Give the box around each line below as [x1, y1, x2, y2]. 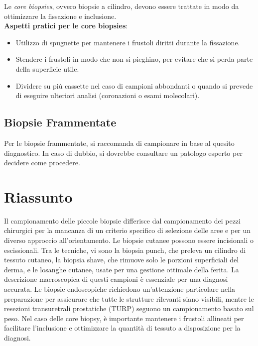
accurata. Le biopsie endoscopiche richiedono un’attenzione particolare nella [4, 284, 236, 294]
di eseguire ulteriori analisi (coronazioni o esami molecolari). [15, 90, 200, 101]
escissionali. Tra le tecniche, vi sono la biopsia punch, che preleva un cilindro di [4, 244, 246, 255]
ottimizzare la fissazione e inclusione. [4, 10, 117, 21]
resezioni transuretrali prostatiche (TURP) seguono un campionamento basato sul [4, 303, 254, 314]
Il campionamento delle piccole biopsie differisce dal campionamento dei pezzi [4, 215, 241, 226]
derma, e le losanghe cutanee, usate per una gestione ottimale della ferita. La [4, 264, 239, 274]
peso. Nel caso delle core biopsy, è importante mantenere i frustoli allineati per [4, 313, 244, 323]
